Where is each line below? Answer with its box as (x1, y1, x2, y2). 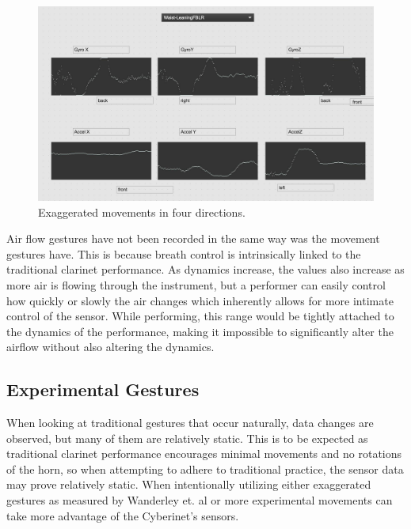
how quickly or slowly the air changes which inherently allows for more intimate (6, 292, 394, 308)
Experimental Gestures (6, 377, 200, 402)
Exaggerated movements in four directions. (38, 203, 245, 220)
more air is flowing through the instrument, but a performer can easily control (6, 276, 386, 293)
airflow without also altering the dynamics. (6, 338, 215, 355)
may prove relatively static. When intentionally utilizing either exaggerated (6, 476, 371, 493)
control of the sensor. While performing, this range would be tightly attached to (6, 308, 394, 324)
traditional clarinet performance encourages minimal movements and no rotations (6, 445, 402, 462)
